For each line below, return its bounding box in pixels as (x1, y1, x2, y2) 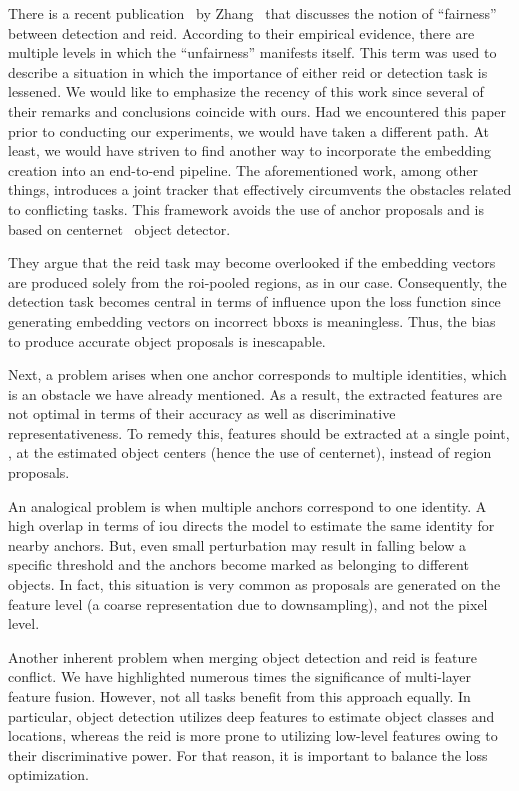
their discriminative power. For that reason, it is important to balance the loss (8, 744, 488, 765)
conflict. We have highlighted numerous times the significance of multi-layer (8, 666, 472, 687)
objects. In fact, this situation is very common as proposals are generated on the (8, 574, 501, 595)
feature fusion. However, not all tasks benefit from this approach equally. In (8, 686, 471, 706)
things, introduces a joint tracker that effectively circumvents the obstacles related (8, 179, 512, 200)
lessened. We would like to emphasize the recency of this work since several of (8, 81, 484, 102)
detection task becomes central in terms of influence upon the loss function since (8, 291, 501, 312)
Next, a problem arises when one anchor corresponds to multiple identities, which (8, 364, 507, 385)
